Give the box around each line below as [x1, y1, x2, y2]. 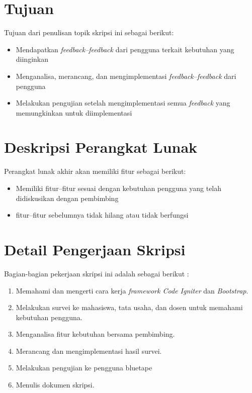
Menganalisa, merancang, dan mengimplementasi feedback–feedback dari [16, 70, 236, 81]
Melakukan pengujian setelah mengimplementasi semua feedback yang [16, 97, 230, 108]
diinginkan [16, 54, 49, 64]
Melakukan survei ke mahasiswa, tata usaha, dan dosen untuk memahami [16, 302, 243, 313]
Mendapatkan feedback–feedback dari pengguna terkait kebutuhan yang [16, 44, 234, 54]
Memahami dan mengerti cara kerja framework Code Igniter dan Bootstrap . [16, 285, 248, 296]
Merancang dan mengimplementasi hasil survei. [16, 345, 162, 356]
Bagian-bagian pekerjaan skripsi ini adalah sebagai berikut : [4, 268, 189, 278]
